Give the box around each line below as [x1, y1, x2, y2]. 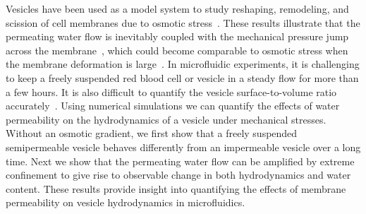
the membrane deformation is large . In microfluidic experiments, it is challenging [6, 57, 360, 71]
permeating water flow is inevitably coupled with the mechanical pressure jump [6, 29, 349, 44]
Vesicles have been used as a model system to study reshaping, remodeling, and [6, 1, 349, 16]
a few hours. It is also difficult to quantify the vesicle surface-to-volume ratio [6, 84, 337, 99]
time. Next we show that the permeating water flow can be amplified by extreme [6, 153, 355, 168]
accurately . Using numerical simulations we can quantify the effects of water [6, 98, 340, 113]
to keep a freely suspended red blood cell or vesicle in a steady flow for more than [6, 70, 359, 85]
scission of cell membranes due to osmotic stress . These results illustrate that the [6, 15, 360, 30]
